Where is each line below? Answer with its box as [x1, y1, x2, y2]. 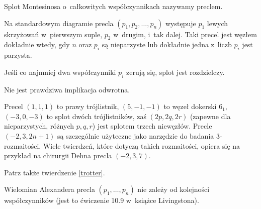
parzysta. [4, 50, 32, 60]
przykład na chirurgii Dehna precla [4, 150, 112, 161]
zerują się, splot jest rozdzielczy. [126, 66, 225, 77]
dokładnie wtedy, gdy [4, 39, 70, 50]
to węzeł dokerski [163, 101, 217, 112]
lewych [207, 18, 228, 28]
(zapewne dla [190, 111, 231, 121]
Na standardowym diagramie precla [4, 18, 114, 28]
